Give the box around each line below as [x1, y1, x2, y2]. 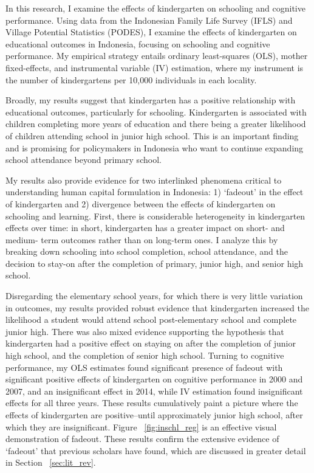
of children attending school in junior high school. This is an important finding [5, 129, 299, 142]
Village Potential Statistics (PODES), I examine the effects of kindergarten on [5, 26, 297, 38]
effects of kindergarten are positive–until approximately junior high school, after [5, 409, 303, 421]
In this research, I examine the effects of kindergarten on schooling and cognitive [5, 2, 305, 14]
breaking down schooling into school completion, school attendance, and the [5, 245, 288, 258]
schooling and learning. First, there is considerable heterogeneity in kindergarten [5, 209, 305, 222]
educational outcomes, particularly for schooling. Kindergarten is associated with [5, 105, 307, 118]
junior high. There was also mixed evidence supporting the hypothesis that [5, 325, 284, 337]
